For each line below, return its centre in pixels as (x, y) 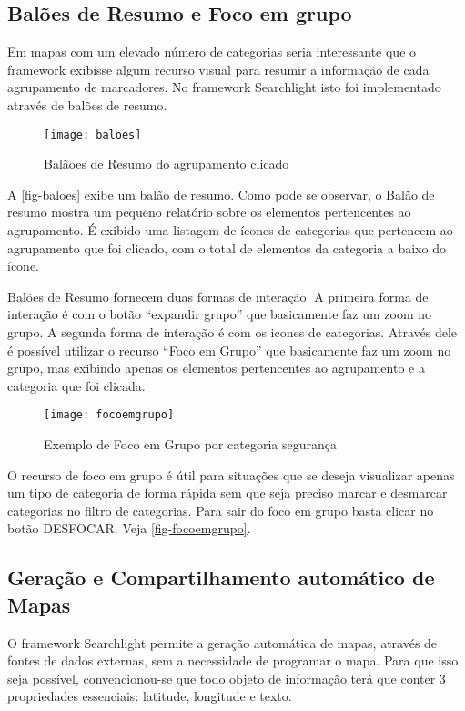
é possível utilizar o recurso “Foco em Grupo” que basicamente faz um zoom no (229, 350)
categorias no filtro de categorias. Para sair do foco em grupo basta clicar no (221, 510)
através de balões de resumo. (87, 104)
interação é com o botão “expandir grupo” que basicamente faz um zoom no (220, 314)
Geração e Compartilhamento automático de (221, 577)
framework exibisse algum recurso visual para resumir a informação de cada (218, 69)
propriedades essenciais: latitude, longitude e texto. (150, 696)
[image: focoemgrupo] (109, 415)
